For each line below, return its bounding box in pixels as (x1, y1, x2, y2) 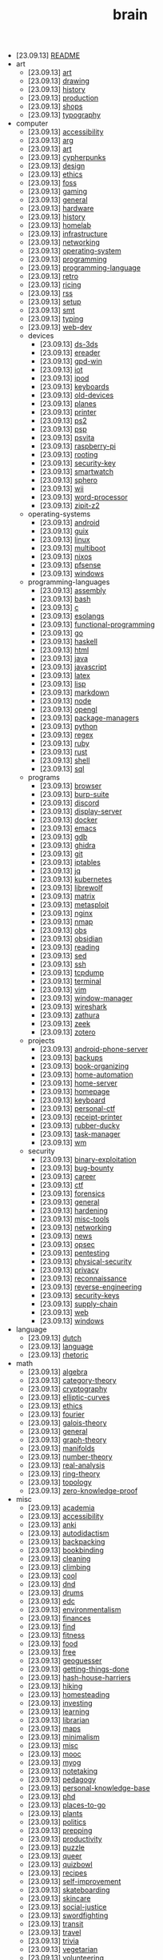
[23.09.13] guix (39, 526, 89, 536)
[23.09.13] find (27, 1622, 76, 1631)
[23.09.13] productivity (27, 1835, 102, 1844)
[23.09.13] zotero (39, 1027, 96, 1037)
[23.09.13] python (39, 722, 98, 731)
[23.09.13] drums (27, 1588, 84, 1598)
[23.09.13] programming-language (27, 263, 141, 273)
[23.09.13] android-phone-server (39, 1045, 149, 1054)
